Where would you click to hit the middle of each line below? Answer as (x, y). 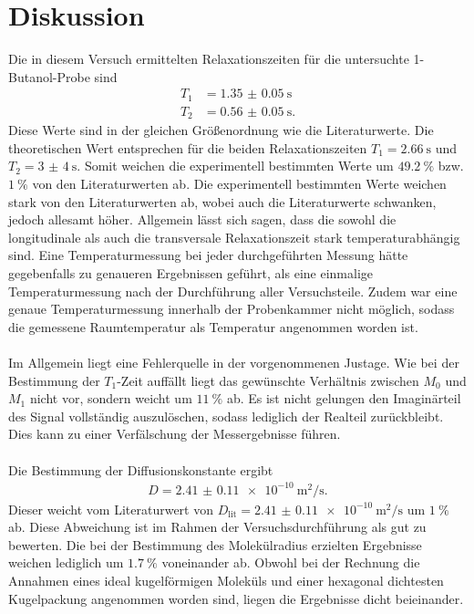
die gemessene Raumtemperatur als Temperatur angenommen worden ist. (213, 326)
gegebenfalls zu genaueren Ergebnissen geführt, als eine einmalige (191, 273)
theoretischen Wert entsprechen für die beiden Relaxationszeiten (188, 147)
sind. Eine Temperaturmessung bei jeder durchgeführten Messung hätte (208, 255)
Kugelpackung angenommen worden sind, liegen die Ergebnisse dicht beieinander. (236, 598)
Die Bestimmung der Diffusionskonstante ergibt (141, 469)
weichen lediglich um (66, 562)
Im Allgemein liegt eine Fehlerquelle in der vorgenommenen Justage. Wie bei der (234, 362)
